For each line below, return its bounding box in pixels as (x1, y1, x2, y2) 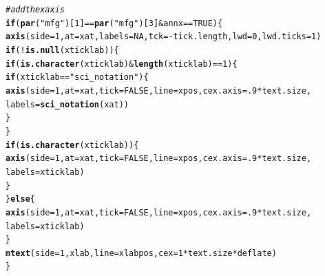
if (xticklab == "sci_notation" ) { (6, 72, 149, 83)
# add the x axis (6, 5, 65, 14)
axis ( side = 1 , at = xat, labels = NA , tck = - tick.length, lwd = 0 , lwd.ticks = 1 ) (6, 32, 322, 42)
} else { (6, 194, 35, 204)
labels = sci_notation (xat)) (6, 99, 129, 109)
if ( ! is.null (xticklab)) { (6, 45, 119, 55)
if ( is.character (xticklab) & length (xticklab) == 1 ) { (6, 59, 238, 69)
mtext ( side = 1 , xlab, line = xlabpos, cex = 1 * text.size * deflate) (6, 248, 277, 258)
